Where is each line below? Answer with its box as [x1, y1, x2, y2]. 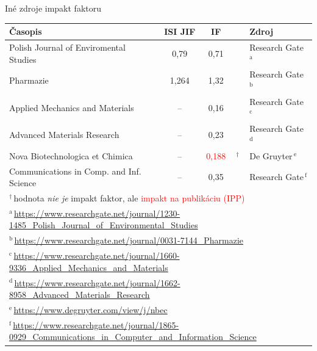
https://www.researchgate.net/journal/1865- [13, 318, 179, 331]
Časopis [9, 25, 42, 38]
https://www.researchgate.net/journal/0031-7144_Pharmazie [14, 234, 243, 247]
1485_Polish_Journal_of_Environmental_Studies [9, 219, 198, 231]
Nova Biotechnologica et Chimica [9, 149, 133, 162]
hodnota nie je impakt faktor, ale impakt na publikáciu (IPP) [13, 191, 245, 204]
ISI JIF [164, 25, 196, 38]
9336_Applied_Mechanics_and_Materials [9, 261, 168, 273]
